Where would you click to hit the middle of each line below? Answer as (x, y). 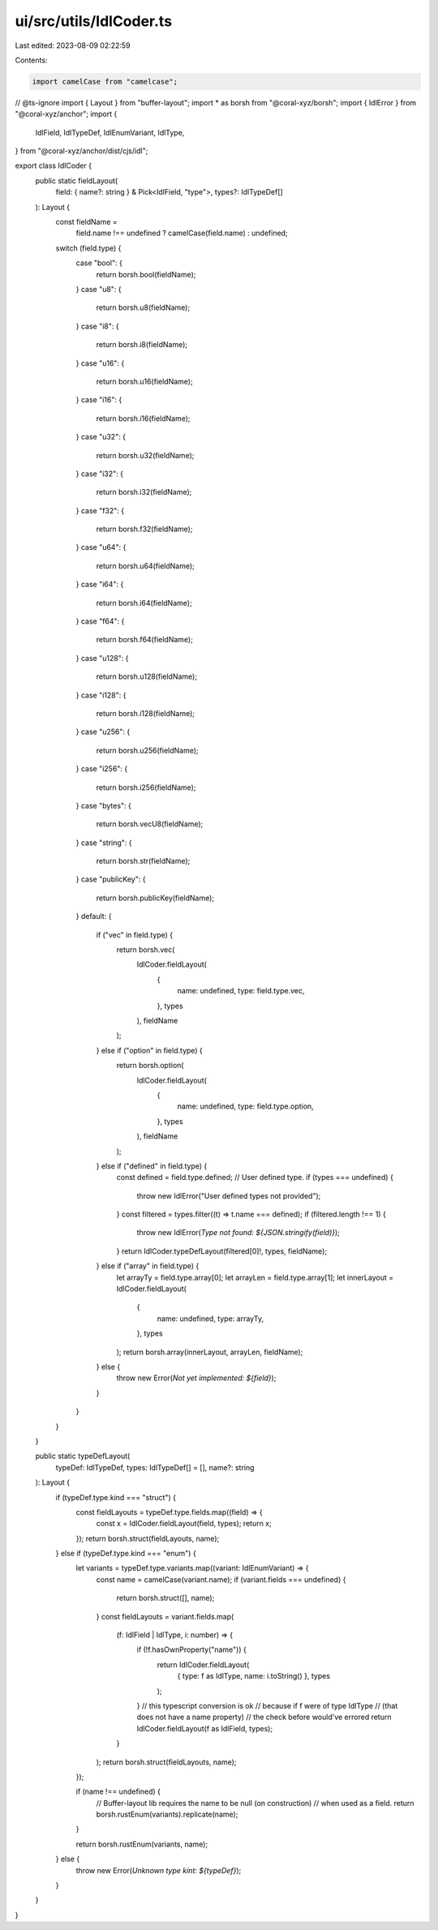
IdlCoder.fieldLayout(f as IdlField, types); (205, 1728)
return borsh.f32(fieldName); (144, 529)
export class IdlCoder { (54, 165)
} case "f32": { (100, 510)
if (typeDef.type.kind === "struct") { (116, 1497)
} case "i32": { (99, 474)
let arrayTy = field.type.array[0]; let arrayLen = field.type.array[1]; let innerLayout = (255, 1277)
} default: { (94, 916)
